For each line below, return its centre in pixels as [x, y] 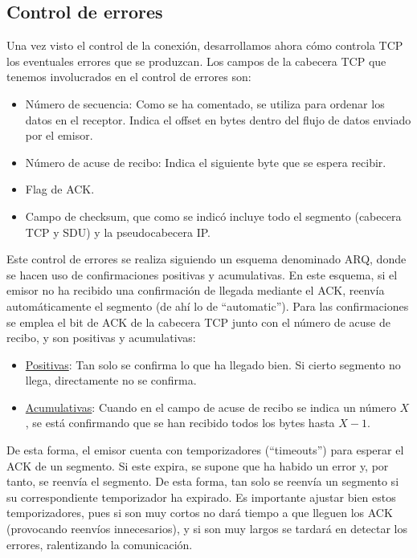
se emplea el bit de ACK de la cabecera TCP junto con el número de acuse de [198, 322]
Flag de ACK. [60, 189]
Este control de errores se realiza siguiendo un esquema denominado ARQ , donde [206, 259]
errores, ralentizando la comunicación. [100, 544]
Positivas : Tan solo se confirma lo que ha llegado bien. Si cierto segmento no [213, 364]
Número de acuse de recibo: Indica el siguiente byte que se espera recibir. [206, 162]
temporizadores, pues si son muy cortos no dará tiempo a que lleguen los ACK [200, 513]
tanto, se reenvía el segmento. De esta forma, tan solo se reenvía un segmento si [203, 481]
